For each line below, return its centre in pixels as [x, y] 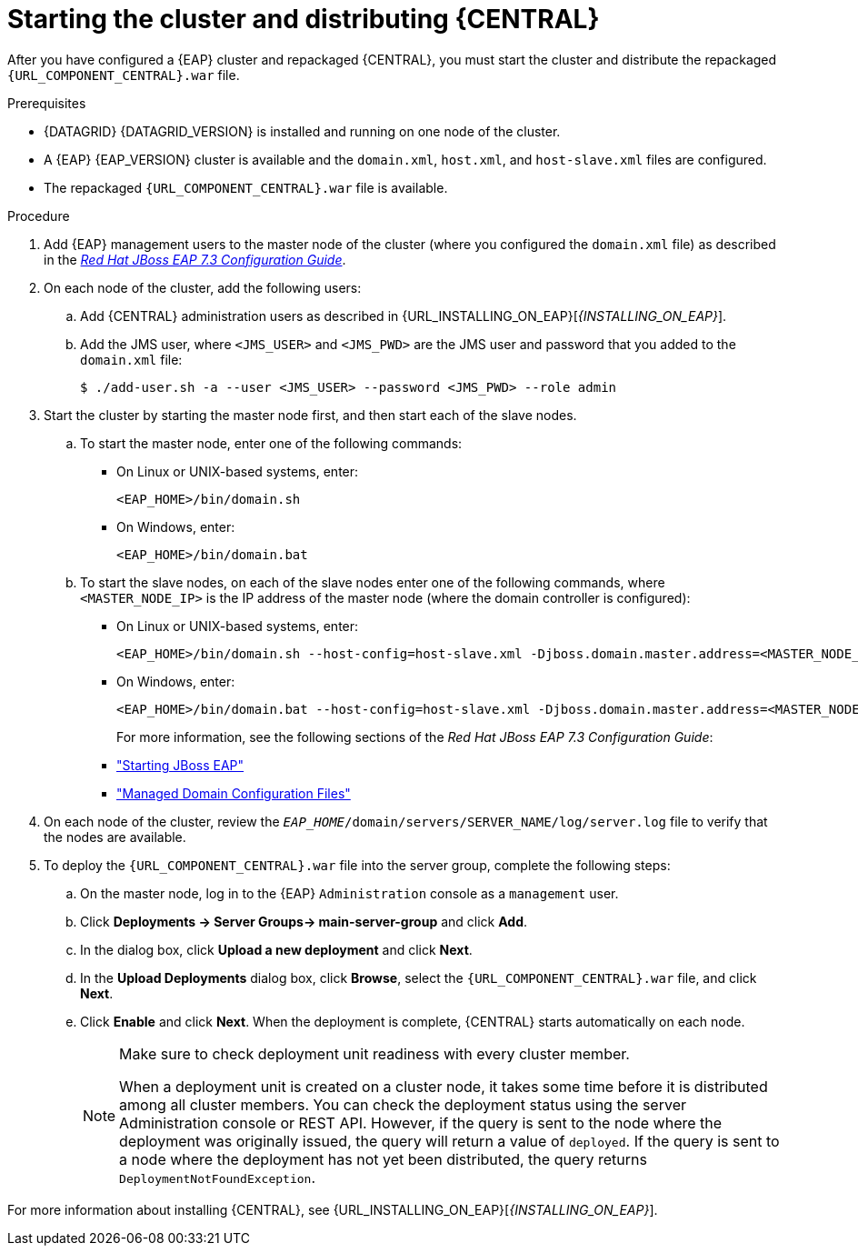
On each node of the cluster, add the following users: [203, 287]
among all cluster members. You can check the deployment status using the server [403, 1104]
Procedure [39, 216]
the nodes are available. [115, 837]
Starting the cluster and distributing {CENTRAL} [304, 19]
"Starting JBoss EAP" [180, 765]
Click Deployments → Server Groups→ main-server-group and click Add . [304, 921]
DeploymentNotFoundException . [217, 1177]
